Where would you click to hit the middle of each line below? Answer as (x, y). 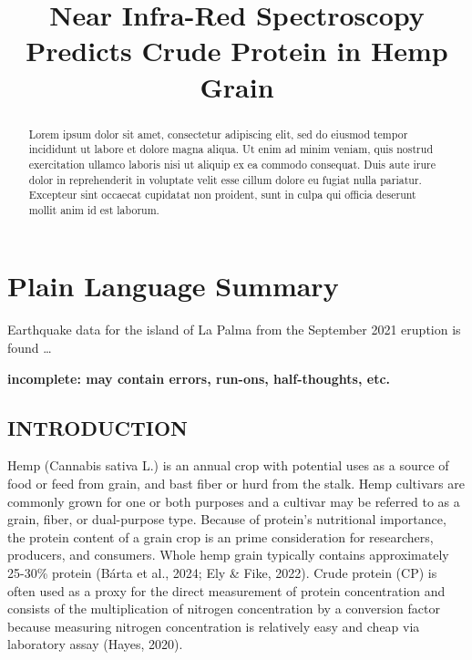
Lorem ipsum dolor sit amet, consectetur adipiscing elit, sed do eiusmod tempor (218, 134)
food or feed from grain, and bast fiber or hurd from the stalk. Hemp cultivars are (236, 483)
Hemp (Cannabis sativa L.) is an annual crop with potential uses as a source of (228, 465)
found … (30, 348)
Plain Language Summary (173, 286)
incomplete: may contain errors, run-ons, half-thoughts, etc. (199, 378)
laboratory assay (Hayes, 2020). (95, 644)
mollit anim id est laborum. (94, 209)
